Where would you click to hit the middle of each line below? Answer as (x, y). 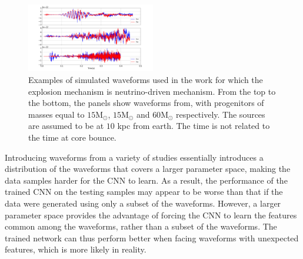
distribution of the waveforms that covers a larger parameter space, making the (148, 169)
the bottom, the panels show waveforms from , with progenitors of (146, 103)
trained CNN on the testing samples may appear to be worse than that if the (144, 192)
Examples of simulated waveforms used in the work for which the (146, 80)
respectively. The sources (221, 114)
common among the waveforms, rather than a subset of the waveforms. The (141, 226)
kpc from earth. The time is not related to (194, 126)
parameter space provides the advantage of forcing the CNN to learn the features (151, 215)
